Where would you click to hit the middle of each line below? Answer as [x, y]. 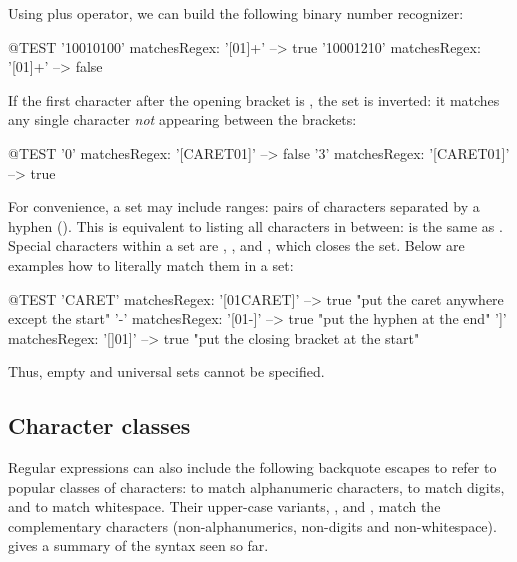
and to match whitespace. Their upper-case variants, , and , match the [224, 506]
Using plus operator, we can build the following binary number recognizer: [236, 13]
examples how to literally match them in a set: [151, 264]
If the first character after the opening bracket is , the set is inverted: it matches [254, 99]
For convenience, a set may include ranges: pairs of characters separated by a [244, 206]
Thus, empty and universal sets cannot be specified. [166, 371]
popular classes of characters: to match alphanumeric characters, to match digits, [256, 486]
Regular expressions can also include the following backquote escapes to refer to [252, 467]
